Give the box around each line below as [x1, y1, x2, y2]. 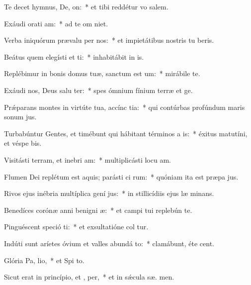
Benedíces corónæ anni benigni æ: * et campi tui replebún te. [4, 204, 192, 215]
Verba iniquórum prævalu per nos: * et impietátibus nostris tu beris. [4, 35, 214, 45]
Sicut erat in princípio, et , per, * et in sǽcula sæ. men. [4, 272, 174, 282]
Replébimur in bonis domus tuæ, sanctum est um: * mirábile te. [4, 68, 200, 79]
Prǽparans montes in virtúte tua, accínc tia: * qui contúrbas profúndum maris [4, 101, 245, 112]
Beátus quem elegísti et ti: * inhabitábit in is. [4, 51, 144, 62]
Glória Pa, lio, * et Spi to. [4, 255, 84, 265]
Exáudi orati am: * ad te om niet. [4, 18, 108, 28]
